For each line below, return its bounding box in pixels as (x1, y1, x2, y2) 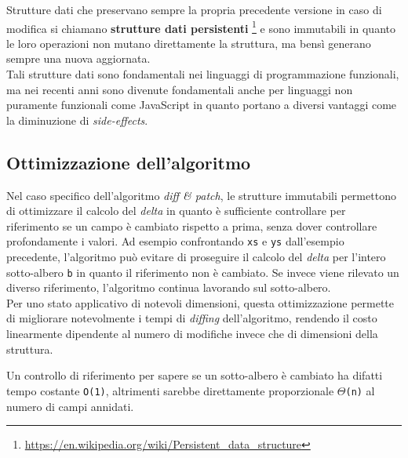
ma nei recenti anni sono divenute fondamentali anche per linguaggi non (6, 81, 353, 97)
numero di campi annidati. (6, 398, 134, 414)
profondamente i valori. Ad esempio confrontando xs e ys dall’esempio (6, 233, 344, 249)
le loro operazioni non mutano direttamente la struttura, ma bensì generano (6, 35, 371, 51)
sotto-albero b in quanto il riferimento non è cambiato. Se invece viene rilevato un (6, 264, 399, 280)
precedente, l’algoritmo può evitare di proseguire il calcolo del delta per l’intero (6, 249, 386, 265)
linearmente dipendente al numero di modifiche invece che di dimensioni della (6, 325, 378, 342)
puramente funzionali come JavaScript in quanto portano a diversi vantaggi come (6, 96, 397, 113)
